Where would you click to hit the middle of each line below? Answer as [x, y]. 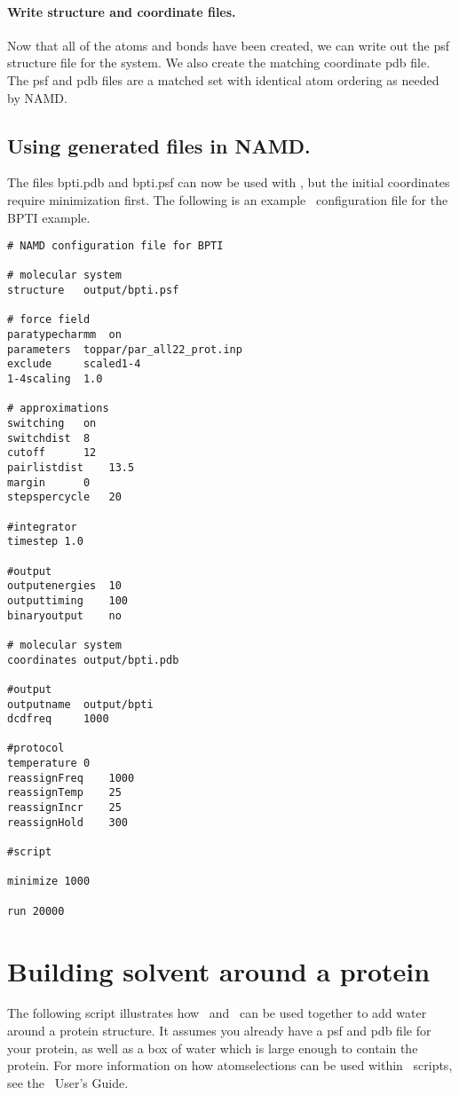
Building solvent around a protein [219, 970]
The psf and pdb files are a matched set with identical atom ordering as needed [223, 79]
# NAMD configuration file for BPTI [115, 246]
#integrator [42, 527]
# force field [49, 320]
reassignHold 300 [68, 822]
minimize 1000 [49, 882]
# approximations [58, 409]
